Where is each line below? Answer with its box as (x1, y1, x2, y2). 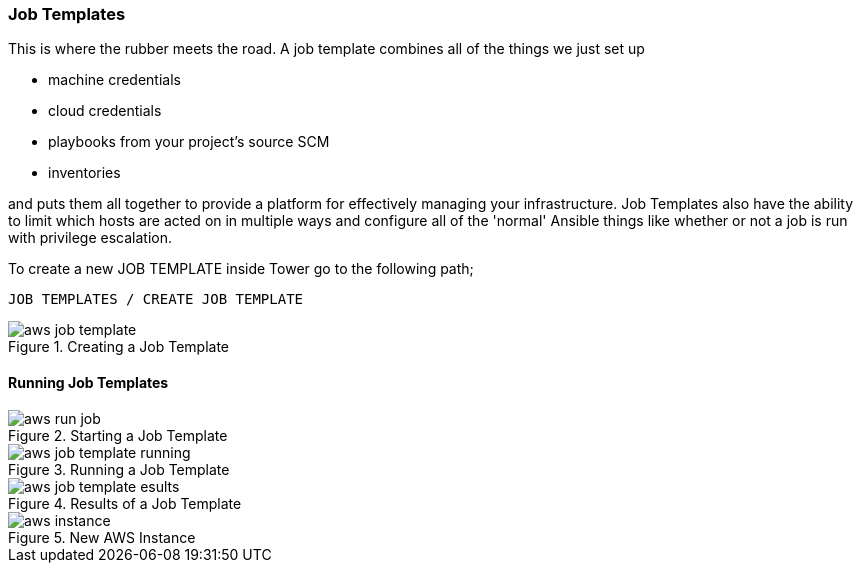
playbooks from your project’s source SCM (48, 133, 330, 151)
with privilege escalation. (8, 229, 172, 247)
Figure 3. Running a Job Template (8, 460, 230, 478)
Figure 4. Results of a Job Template (8, 494, 242, 512)
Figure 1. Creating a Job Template (8, 338, 230, 356)
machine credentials (48, 71, 181, 89)
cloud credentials (48, 102, 162, 120)
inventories (48, 164, 121, 182)
